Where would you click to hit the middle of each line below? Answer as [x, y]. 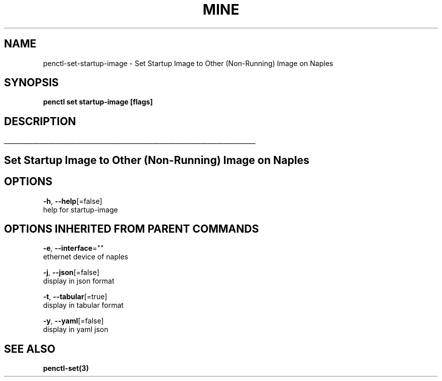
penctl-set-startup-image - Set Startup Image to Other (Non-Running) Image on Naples [188, 63]
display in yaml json [76, 330]
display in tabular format [83, 305]
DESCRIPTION [40, 121]
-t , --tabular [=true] [75, 297]
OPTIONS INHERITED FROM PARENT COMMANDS [131, 229]
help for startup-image [80, 209]
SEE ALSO [30, 349]
